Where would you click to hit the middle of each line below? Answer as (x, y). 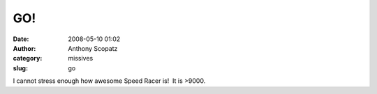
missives (81, 58)
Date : (21, 39)
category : (28, 58)
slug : (20, 68)
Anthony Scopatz (93, 48)
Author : (24, 48)
